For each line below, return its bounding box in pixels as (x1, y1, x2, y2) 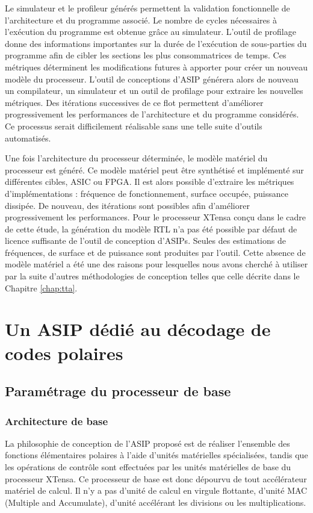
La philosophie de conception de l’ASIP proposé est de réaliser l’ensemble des (5, 437, 290, 449)
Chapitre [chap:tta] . (5, 281, 78, 294)
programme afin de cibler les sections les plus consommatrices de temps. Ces (5, 49, 287, 61)
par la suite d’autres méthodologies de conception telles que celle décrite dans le (5, 270, 300, 282)
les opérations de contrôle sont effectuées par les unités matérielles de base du (5, 461, 291, 473)
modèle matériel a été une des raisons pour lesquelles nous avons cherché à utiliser (5, 258, 308, 270)
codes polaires (5, 340, 123, 365)
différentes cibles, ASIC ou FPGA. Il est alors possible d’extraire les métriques (5, 175, 294, 188)
